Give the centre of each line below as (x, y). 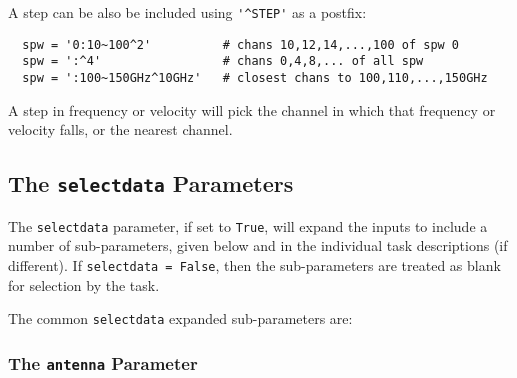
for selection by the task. (84, 284)
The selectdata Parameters (151, 183)
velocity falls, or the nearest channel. (120, 129)
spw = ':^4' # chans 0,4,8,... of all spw (223, 61)
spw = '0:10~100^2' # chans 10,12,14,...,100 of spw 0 (241, 44)
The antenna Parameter (103, 362)
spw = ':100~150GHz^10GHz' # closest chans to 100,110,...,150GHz (255, 77)
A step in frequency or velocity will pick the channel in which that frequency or (252, 109)
